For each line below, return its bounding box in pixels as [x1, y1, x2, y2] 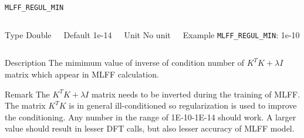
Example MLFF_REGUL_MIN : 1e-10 [183, 28, 300, 41]
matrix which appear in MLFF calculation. [5, 68, 159, 80]
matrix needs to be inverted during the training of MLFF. [91, 87, 300, 100]
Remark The [5, 87, 50, 100]
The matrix [5, 99, 46, 112]
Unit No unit [124, 28, 171, 41]
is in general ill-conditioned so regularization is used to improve [69, 99, 297, 112]
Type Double [5, 28, 52, 41]
